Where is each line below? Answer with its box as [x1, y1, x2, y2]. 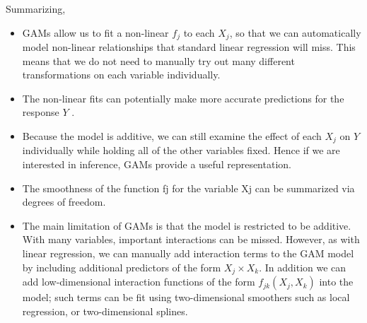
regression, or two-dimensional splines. [22, 303, 188, 318]
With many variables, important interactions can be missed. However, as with [22, 232, 360, 247]
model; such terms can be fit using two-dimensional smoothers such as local [22, 290, 350, 305]
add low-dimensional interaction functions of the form [22, 274, 255, 289]
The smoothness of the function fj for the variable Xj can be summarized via [22, 180, 355, 195]
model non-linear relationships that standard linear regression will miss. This [22, 40, 356, 54]
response [22, 105, 59, 119]
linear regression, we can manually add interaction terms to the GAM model [22, 246, 354, 261]
